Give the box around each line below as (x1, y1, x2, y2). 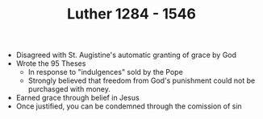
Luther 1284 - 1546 (67, 5, 196, 23)
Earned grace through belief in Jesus (15, 93, 140, 103)
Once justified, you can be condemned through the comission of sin (15, 101, 242, 111)
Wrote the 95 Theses (15, 59, 86, 68)
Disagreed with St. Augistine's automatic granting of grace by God (15, 50, 236, 60)
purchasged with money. (27, 84, 111, 94)
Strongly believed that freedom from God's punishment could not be (27, 76, 256, 85)
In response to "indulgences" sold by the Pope (27, 68, 183, 77)
